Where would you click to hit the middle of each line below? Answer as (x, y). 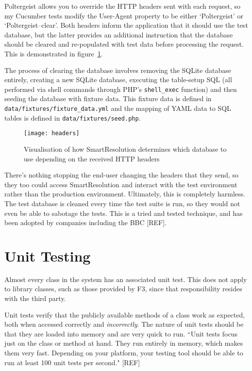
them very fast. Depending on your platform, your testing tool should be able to (124, 353)
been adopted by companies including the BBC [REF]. (85, 222)
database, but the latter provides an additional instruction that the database (119, 34)
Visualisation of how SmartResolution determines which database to (125, 149)
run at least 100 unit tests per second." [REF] (72, 362)
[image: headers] (52, 133)
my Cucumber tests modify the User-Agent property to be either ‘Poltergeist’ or (124, 15)
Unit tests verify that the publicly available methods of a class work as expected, (125, 314)
